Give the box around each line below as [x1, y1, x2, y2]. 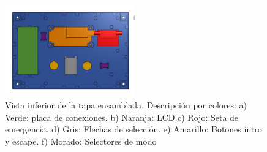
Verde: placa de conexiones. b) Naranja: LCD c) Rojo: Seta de [5, 110, 239, 123]
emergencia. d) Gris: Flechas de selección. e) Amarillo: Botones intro [5, 123, 262, 135]
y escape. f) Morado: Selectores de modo [5, 135, 157, 148]
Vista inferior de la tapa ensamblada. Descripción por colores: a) [5, 99, 247, 112]
